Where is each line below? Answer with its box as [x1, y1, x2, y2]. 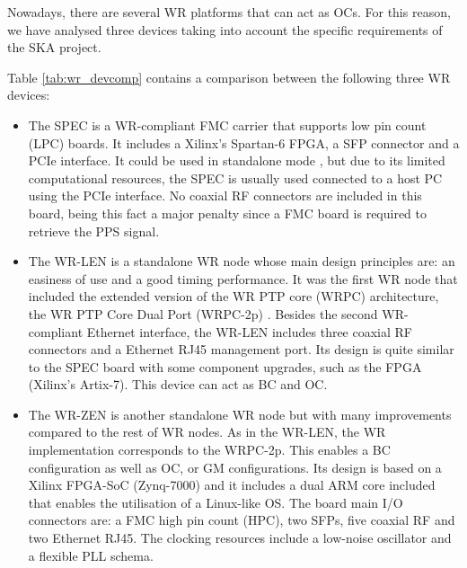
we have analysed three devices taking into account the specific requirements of [7, 20, 443, 39]
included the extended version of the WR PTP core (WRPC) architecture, [28, 287, 439, 306]
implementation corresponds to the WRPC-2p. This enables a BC [28, 440, 391, 459]
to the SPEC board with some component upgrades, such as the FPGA [28, 357, 422, 376]
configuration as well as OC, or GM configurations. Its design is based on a [28, 457, 442, 476]
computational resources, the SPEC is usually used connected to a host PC [28, 168, 443, 187]
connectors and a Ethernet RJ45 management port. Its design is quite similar [28, 340, 454, 359]
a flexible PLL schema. [28, 546, 154, 564]
